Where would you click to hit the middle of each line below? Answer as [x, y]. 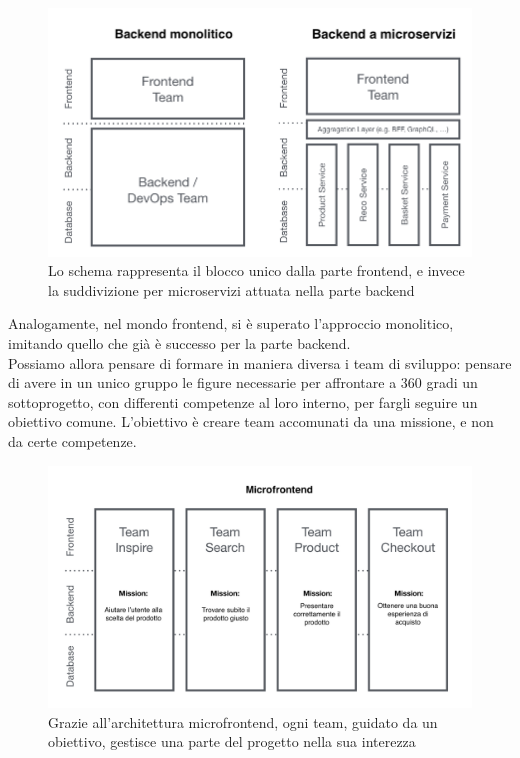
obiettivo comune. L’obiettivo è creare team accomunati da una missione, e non [251, 421]
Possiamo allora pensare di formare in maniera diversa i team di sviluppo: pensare [260, 362]
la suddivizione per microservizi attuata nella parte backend [231, 289]
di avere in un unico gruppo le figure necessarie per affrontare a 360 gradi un [243, 382]
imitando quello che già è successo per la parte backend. [179, 342]
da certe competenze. [72, 440]
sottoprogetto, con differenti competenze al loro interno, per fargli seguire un [243, 401]
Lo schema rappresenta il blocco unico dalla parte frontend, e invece [256, 270]
